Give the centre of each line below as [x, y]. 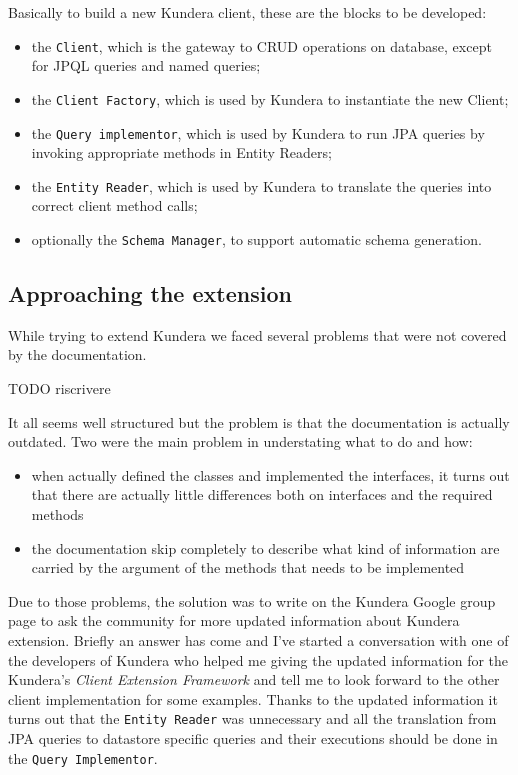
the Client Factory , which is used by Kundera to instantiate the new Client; [270, 98]
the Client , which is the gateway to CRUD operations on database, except [261, 45]
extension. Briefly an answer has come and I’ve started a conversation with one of [258, 639]
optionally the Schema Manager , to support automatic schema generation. [256, 239]
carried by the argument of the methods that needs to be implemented [248, 567]
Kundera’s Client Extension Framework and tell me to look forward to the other [254, 679]
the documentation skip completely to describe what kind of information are [265, 547]
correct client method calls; [114, 205]
